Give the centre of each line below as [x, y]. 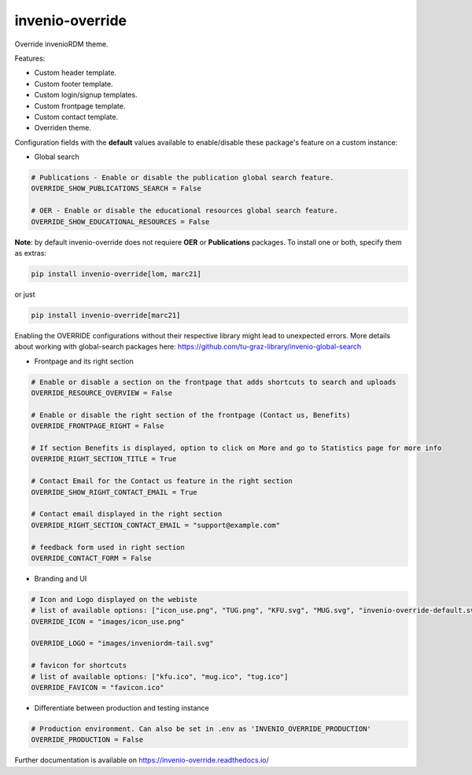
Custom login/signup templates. [86, 95]
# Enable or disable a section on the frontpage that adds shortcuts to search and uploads [214, 382]
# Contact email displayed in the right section [127, 514]
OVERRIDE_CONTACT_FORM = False [92, 558]
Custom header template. [76, 73]
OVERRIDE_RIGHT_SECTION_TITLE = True [104, 459]
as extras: [31, 253]
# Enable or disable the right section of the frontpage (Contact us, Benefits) [191, 415]
